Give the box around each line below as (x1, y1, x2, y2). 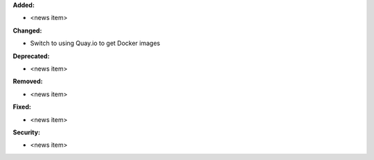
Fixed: (12, 103, 31, 111)
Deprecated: (12, 52, 50, 60)
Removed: (12, 77, 43, 86)
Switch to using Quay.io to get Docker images (30, 39, 161, 48)
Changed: (12, 26, 42, 35)
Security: (12, 128, 41, 136)
